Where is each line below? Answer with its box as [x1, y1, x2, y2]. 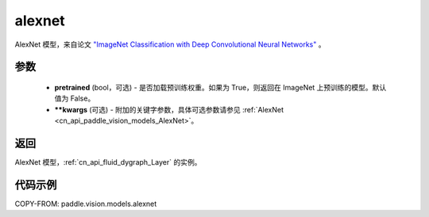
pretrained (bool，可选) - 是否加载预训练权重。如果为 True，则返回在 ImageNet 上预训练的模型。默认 [54, 82, 387, 92]
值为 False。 [54, 93, 95, 103]
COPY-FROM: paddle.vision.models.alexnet [14, 199, 157, 208]
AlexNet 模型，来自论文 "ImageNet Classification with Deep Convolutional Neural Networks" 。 [14, 40, 326, 49]
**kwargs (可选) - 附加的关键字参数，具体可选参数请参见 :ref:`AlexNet [54, 105, 284, 114]
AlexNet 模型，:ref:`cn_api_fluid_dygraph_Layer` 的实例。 [14, 158, 202, 167]
